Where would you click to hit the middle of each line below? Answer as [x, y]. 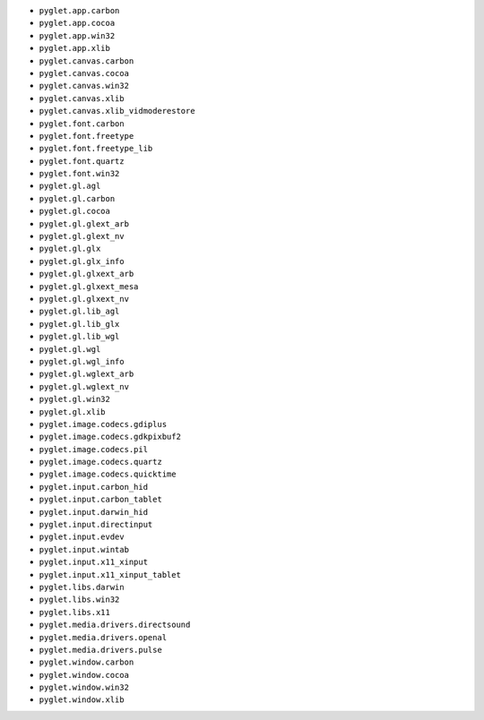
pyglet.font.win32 [79, 174]
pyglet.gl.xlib [73, 411]
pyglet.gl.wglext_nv [84, 386]
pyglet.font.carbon [82, 124]
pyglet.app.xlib [75, 48]
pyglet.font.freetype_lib [96, 149]
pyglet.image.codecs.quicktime [108, 474]
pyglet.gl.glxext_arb [86, 274]
